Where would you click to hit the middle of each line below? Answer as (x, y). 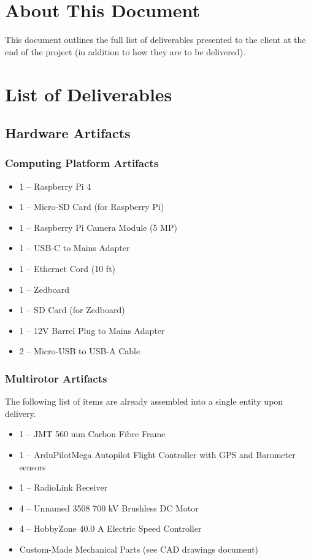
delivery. (21, 413)
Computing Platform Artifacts (82, 163)
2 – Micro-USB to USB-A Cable (80, 351)
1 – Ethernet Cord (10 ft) (67, 269)
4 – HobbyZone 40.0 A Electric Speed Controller (110, 528)
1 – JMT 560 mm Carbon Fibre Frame (92, 434)
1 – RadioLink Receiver (63, 487)
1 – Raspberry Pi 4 (55, 186)
